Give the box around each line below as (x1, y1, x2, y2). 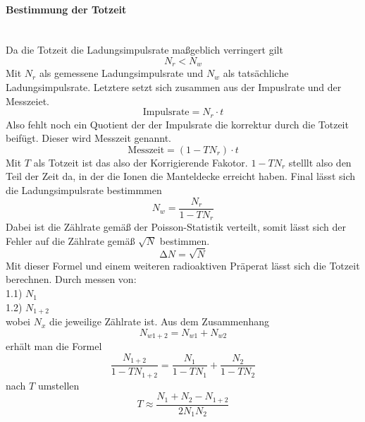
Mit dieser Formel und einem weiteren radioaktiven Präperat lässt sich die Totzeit (6, 258, 360, 272)
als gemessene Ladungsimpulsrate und (39, 66, 204, 80)
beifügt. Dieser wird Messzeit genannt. (6, 131, 172, 145)
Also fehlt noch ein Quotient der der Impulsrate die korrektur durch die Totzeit (6, 116, 349, 131)
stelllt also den (288, 155, 352, 169)
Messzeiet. (6, 93, 49, 108)
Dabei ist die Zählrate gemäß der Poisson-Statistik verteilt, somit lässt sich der (6, 219, 346, 234)
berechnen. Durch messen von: (6, 272, 137, 287)
